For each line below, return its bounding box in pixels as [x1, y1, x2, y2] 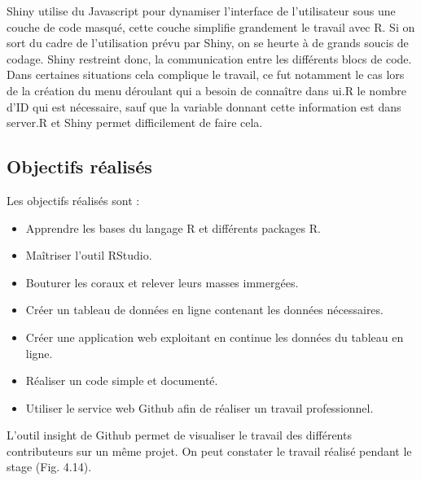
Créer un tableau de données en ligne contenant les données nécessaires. [25, 301, 384, 318]
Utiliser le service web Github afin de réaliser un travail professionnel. [25, 399, 374, 416]
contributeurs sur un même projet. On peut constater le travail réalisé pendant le [7, 442, 412, 459]
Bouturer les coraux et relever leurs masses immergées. [25, 273, 299, 291]
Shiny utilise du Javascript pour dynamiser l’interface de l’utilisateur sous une [7, 2, 396, 19]
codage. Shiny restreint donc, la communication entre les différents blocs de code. [7, 50, 412, 67]
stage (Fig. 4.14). [7, 458, 92, 475]
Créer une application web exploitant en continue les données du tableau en [25, 328, 404, 345]
